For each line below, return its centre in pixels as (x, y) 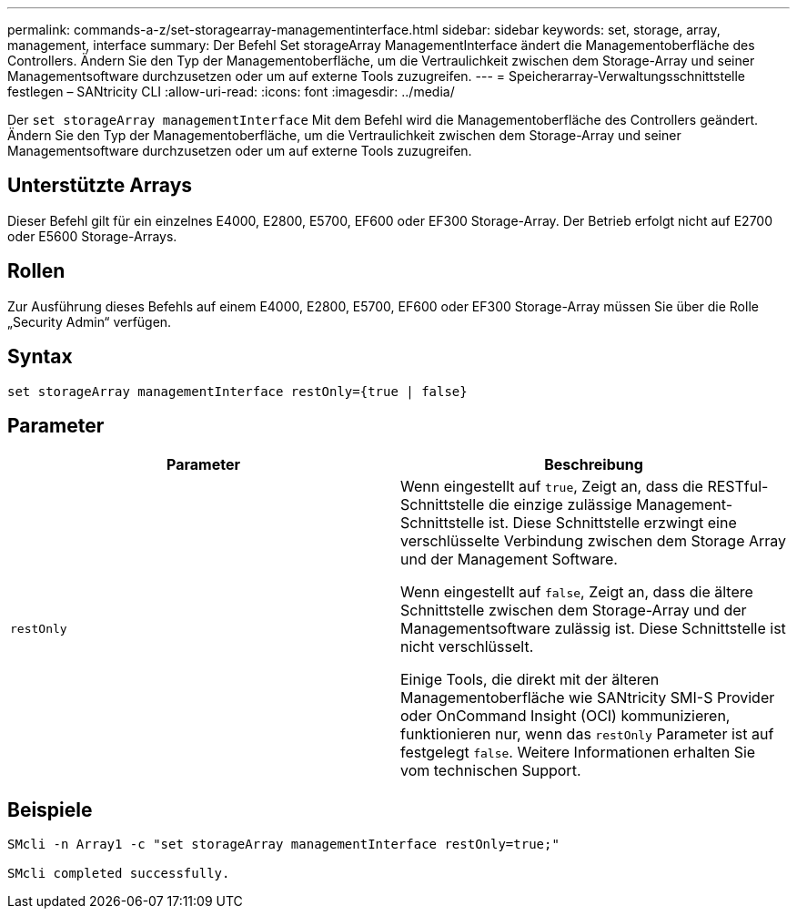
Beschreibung (594, 465)
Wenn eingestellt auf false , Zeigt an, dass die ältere (577, 592)
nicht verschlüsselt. (467, 647)
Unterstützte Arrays (100, 186)
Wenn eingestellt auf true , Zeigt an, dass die (552, 487)
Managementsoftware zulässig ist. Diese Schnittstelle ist (593, 629)
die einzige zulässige (560, 505)
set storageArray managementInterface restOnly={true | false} (237, 391)
